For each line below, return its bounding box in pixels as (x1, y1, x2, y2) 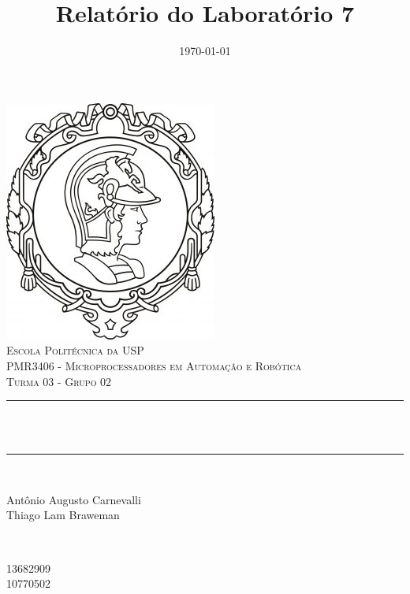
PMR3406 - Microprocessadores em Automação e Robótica (6, 357, 302, 373)
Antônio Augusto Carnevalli (6, 491, 141, 507)
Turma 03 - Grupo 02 (6, 373, 112, 389)
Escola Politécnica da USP (6, 342, 144, 358)
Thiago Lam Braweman (6, 507, 120, 523)
